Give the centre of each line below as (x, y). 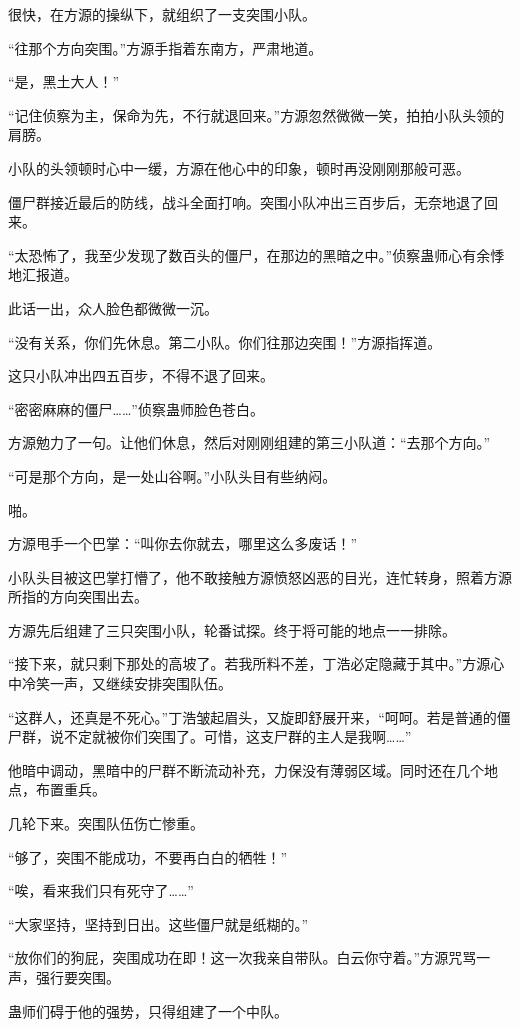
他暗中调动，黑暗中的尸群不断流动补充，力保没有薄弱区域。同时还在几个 (246, 769)
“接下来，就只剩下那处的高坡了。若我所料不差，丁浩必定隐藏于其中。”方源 (249, 663)
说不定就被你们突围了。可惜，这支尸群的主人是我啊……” (230, 736)
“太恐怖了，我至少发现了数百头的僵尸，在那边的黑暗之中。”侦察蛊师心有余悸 (256, 254)
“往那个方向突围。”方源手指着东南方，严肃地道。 (165, 47)
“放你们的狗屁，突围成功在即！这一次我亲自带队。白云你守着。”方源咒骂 (242, 957)
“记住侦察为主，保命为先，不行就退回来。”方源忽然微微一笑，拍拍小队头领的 (256, 114)
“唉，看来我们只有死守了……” (101, 890)
